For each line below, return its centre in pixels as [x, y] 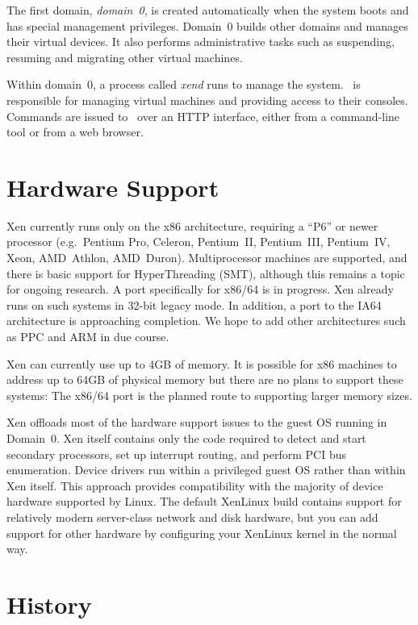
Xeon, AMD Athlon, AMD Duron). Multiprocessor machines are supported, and [207, 258]
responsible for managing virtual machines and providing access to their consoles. [207, 100]
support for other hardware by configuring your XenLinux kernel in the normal [202, 533]
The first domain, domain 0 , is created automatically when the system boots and [208, 10]
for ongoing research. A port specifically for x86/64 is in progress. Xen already [200, 289]
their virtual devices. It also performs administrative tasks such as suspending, [201, 42]
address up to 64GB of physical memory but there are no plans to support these [205, 379]
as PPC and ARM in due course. [88, 337]
